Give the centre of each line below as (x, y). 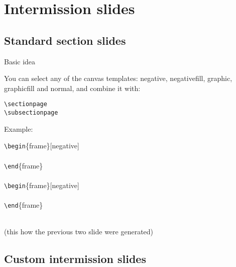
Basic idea (20, 61)
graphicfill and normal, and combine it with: (72, 88)
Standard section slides (65, 40)
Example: (19, 128)
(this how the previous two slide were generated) (79, 232)
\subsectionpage (31, 113)
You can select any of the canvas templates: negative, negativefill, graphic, (118, 78)
